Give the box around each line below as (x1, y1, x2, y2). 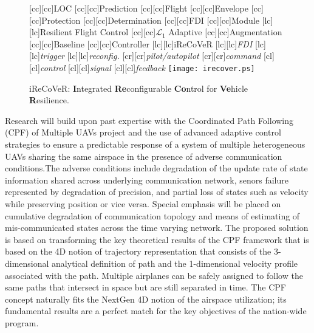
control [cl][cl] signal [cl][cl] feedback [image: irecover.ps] (39, 61, 255, 74)
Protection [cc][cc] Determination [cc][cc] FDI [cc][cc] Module (41, 13, 259, 26)
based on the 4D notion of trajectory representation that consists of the (5, 245, 271, 258)
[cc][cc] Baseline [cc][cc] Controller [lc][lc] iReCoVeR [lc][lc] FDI (29, 37, 253, 50)
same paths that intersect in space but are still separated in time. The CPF (5, 281, 286, 294)
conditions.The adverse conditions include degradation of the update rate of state (5, 162, 308, 174)
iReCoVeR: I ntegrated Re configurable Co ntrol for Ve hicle (29, 81, 248, 94)
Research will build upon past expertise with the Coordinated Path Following (5, 114, 294, 126)
